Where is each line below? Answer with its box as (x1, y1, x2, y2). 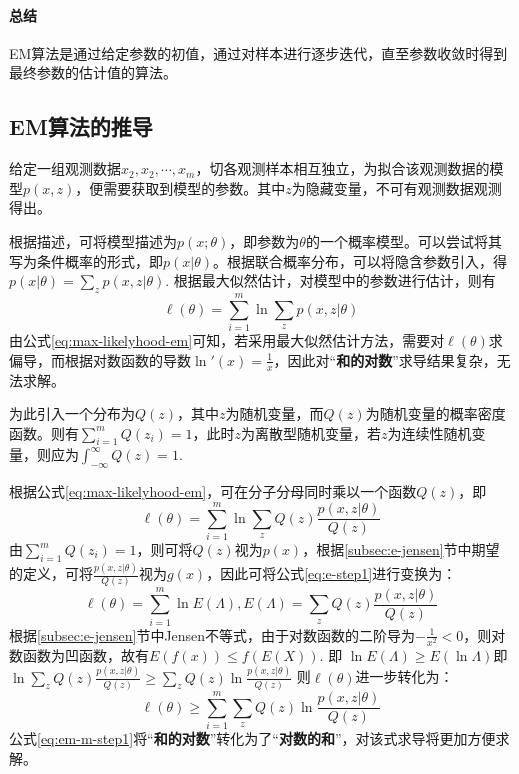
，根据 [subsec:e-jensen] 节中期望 (302, 539, 500, 559)
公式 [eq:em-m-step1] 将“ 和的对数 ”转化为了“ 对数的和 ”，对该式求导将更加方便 (9, 728, 496, 749)
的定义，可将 (9, 563, 93, 584)
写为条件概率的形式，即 (9, 250, 163, 271)
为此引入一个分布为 (9, 403, 135, 424)
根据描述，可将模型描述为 (9, 230, 177, 251)
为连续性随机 (387, 422, 472, 443)
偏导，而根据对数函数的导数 (9, 349, 191, 370)
